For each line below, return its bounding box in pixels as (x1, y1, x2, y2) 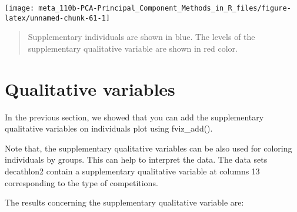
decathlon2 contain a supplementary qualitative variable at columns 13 (5, 165, 260, 177)
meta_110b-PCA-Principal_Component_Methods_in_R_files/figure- (38, 4, 291, 12)
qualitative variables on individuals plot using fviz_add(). (5, 122, 213, 134)
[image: (5, 4, 35, 12)
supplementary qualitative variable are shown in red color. (28, 42, 238, 54)
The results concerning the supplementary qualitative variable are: (5, 196, 244, 208)
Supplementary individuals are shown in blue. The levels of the (28, 31, 255, 43)
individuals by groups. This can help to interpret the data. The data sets (5, 153, 268, 166)
